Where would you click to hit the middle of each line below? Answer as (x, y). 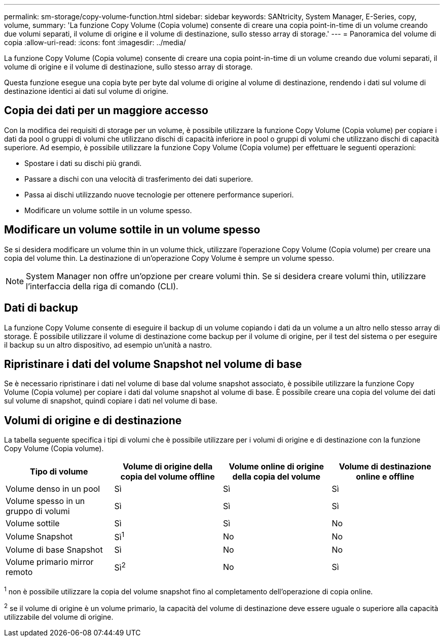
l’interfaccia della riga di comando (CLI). (102, 286)
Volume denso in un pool (53, 489)
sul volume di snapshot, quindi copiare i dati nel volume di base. (111, 401)
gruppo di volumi (38, 511)
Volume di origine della (168, 467)
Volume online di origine (276, 467)
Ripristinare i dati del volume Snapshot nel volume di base (153, 364)
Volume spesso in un (45, 501)
